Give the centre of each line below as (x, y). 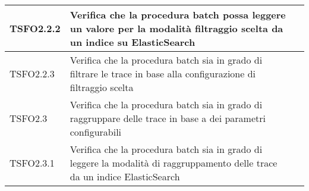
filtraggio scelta (102, 87)
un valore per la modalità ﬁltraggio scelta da (176, 28)
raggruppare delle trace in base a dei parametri (168, 118)
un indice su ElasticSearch (133, 42)
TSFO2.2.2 (35, 28)
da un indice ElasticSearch (125, 176)
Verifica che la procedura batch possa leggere (178, 15)
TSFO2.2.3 (32, 73)
